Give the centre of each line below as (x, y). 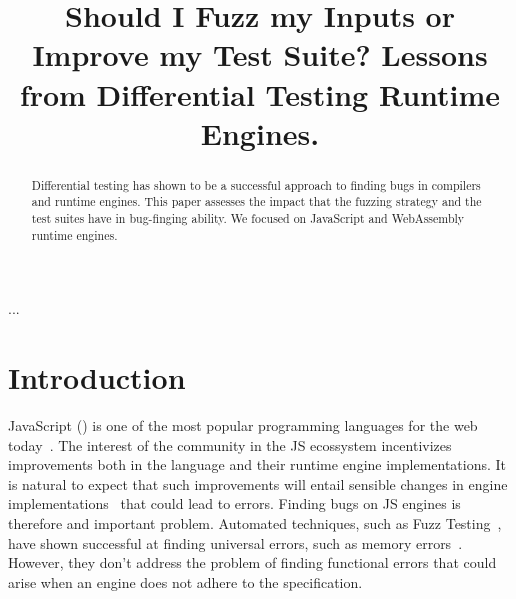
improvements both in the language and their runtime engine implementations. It (257, 464)
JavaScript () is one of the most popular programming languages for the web (243, 425)
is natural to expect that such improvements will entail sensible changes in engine (258, 483)
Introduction (97, 377)
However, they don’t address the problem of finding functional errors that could (252, 562)
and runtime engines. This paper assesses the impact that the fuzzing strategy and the (256, 201)
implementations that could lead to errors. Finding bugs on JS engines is (234, 503)
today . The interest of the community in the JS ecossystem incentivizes (230, 444)
